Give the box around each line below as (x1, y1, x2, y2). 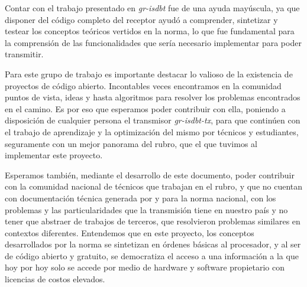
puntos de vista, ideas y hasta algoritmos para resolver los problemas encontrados (5, 91, 300, 103)
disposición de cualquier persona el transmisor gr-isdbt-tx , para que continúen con (5, 114, 300, 126)
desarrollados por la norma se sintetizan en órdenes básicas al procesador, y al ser (5, 238, 301, 250)
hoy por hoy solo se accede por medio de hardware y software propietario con (5, 261, 285, 273)
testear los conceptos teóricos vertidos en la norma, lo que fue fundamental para (5, 25, 295, 37)
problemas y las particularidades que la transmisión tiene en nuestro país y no (5, 203, 288, 216)
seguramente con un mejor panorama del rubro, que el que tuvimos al (5, 137, 257, 149)
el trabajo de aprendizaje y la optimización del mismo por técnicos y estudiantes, (5, 125, 299, 138)
